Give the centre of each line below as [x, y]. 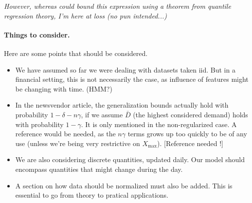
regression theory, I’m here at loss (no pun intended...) [85, 15]
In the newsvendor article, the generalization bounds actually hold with [122, 105]
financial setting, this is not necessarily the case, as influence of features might [132, 79]
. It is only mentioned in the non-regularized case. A [159, 124]
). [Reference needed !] [190, 143]
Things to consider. [37, 34]
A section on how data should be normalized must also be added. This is [124, 185]
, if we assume [102, 114]
